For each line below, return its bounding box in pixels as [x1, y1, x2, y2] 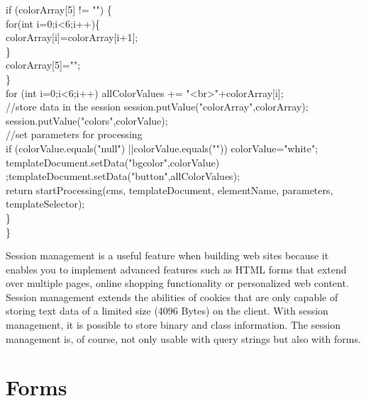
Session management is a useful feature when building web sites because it [6, 248, 329, 263]
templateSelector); [6, 196, 85, 211]
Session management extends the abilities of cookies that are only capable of [6, 289, 338, 304]
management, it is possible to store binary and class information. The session [6, 317, 341, 332]
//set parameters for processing [6, 127, 143, 142]
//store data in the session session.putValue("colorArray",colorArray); [6, 99, 309, 114]
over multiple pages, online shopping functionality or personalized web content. [6, 276, 349, 290]
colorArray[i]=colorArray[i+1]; [6, 30, 138, 45]
